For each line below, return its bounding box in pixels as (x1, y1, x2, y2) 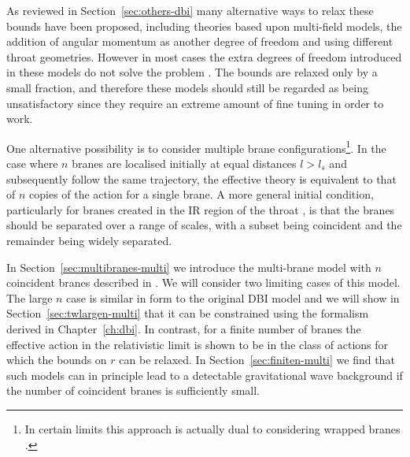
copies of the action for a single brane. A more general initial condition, (29, 186, 374, 202)
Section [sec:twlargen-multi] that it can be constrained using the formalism (6, 305, 369, 321)
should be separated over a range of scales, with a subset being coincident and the (6, 217, 402, 233)
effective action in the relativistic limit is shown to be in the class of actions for (6, 336, 389, 352)
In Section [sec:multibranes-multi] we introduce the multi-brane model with (6, 258, 371, 275)
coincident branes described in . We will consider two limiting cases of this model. (6, 274, 401, 291)
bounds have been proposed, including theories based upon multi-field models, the (6, 17, 402, 34)
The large (6, 289, 53, 306)
